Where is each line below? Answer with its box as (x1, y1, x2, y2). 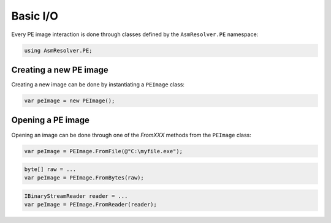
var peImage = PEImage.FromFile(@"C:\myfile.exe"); (24, 148, 183, 154)
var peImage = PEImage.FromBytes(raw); (24, 175, 144, 181)
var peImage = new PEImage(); (24, 97, 115, 104)
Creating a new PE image (11, 64, 108, 75)
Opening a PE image (11, 115, 90, 126)
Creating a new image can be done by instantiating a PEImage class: (11, 81, 185, 88)
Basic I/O (11, 9, 58, 23)
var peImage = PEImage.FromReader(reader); (24, 201, 158, 208)
